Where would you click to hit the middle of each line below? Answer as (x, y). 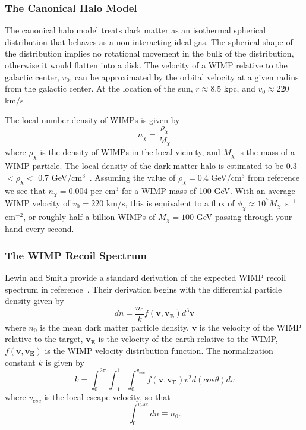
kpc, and (239, 88)
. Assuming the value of (133, 177)
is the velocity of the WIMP (250, 327)
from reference (274, 177)
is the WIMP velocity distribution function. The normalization (159, 350)
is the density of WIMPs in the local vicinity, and (130, 152)
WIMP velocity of (37, 203)
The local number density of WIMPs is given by (92, 120)
